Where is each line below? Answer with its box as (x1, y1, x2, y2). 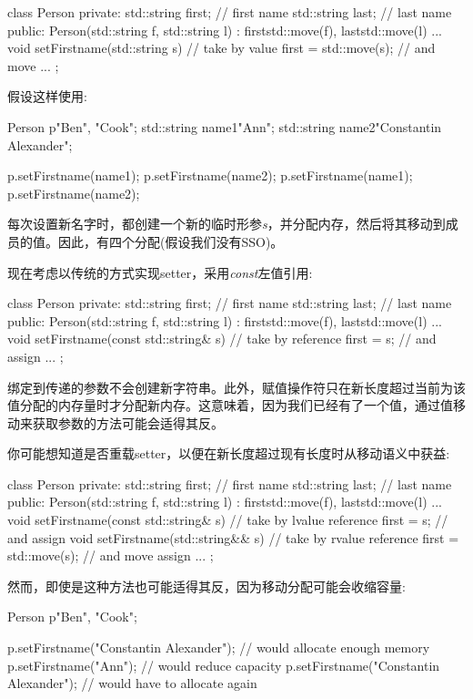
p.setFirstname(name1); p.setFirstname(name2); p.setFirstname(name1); (7, 166, 413, 185)
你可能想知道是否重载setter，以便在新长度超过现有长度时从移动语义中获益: (7, 444, 450, 463)
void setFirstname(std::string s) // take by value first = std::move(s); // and (7, 38, 436, 57)
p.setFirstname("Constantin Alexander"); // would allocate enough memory (7, 638, 430, 657)
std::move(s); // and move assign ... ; (7, 546, 214, 565)
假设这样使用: (7, 87, 87, 106)
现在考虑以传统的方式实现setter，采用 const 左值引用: (7, 262, 313, 282)
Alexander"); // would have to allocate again (7, 673, 257, 693)
